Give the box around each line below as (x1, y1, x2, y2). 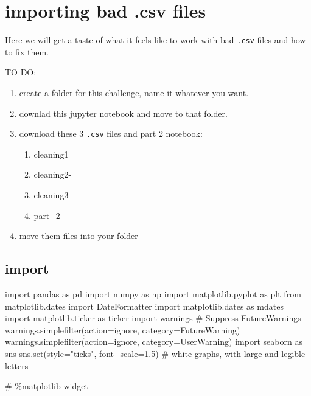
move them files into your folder (19, 229, 138, 242)
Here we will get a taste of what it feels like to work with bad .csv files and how (5, 33, 306, 46)
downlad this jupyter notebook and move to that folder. (19, 106, 228, 119)
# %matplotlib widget (5, 380, 88, 392)
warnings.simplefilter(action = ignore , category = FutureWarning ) (5, 323, 240, 336)
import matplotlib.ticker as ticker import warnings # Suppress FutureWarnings (5, 311, 301, 324)
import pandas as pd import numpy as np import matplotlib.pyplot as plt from (5, 287, 301, 300)
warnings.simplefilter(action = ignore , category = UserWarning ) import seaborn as (5, 335, 302, 348)
